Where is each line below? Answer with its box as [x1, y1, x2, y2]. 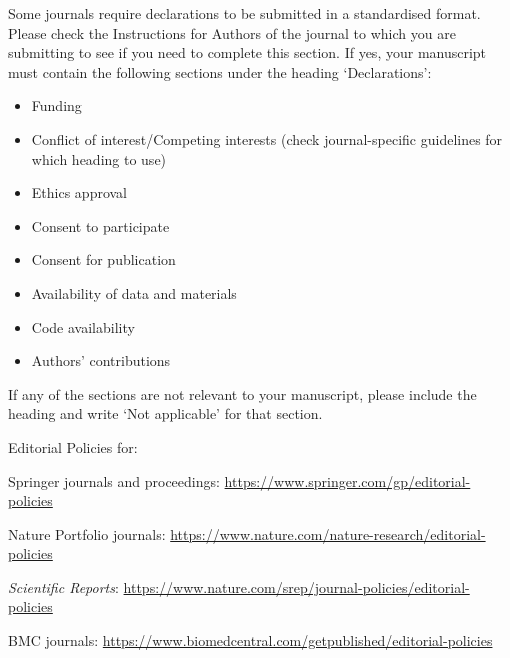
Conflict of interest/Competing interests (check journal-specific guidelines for [31, 128, 503, 149]
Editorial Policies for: [8, 436, 138, 457]
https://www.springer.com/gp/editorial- [224, 470, 471, 491]
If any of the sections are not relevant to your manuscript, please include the [8, 383, 477, 404]
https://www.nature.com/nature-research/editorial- [170, 523, 486, 544]
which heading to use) [31, 148, 167, 169]
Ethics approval [31, 182, 128, 203]
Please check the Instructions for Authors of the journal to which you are [8, 22, 456, 43]
